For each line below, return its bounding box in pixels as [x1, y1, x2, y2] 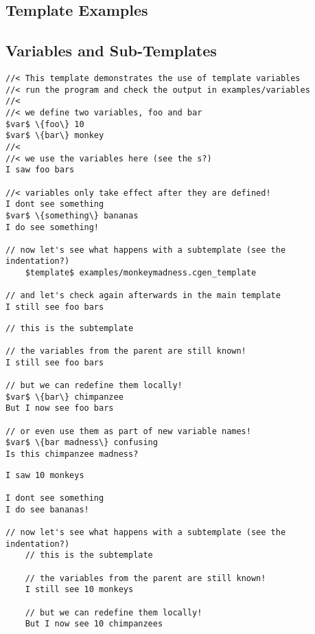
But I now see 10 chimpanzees [25, 619, 163, 629]
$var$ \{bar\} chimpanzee [5, 392, 124, 402]
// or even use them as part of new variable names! [5, 426, 251, 436]
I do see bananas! [5, 504, 89, 514]
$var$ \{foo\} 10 [5, 119, 84, 129]
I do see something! [5, 222, 100, 232]
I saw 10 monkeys [5, 470, 84, 480]
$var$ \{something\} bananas [5, 210, 139, 220]
